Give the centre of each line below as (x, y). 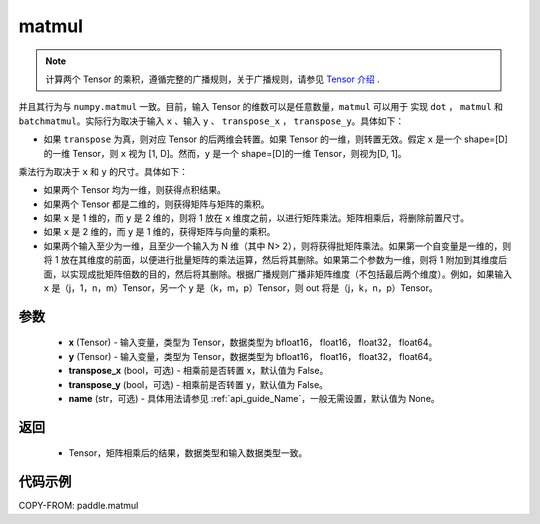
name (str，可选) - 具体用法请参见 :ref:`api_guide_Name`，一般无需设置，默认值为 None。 (254, 398)
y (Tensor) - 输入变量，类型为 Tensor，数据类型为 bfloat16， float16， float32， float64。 (253, 356)
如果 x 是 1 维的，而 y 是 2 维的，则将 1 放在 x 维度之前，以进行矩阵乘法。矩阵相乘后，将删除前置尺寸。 (256, 218)
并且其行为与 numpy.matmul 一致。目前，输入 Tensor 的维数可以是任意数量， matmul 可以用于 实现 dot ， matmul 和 (261, 107)
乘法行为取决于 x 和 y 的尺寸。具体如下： (103, 171)
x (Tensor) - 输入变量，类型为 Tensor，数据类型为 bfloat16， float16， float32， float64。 (253, 342)
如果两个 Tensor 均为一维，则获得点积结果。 (135, 190)
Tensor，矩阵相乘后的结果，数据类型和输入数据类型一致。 (188, 453)
